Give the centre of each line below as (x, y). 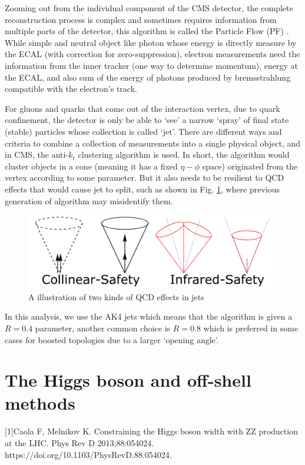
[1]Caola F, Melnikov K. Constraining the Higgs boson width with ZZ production (151, 431)
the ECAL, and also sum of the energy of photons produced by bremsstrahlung (148, 77)
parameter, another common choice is (103, 328)
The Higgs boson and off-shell (128, 380)
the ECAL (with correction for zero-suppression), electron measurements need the (152, 54)
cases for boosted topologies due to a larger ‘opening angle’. (112, 339)
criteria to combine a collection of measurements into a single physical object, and (153, 143)
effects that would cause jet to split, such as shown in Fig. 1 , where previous (142, 189)
